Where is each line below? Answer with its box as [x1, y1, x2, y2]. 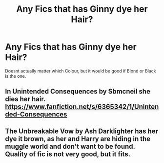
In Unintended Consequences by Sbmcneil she [5, 87, 150, 96]
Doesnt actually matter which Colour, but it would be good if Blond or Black [5, 68, 156, 74]
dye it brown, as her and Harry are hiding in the [5, 135, 151, 143]
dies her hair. [5, 95, 45, 103]
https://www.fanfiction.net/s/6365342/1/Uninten [5, 103, 159, 111]
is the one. [5, 73, 26, 79]
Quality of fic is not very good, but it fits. [5, 150, 131, 158]
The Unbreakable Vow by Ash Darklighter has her [5, 127, 159, 135]
